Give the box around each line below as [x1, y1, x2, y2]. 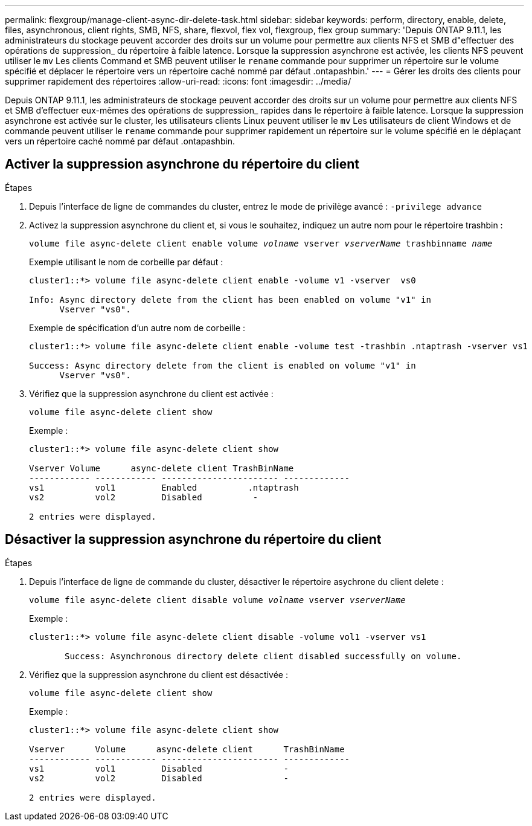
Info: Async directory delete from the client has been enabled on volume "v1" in [29, 294, 431, 305]
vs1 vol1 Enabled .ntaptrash [29, 482, 299, 492]
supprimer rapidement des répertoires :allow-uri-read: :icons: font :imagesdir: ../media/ [5, 76, 351, 86]
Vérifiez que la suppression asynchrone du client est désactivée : [29, 669, 288, 680]
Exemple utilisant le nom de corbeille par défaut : [29, 256, 223, 267]
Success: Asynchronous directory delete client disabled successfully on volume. [65, 651, 462, 661]
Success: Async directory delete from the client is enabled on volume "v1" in [29, 360, 416, 370]
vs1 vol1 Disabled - [29, 763, 289, 773]
